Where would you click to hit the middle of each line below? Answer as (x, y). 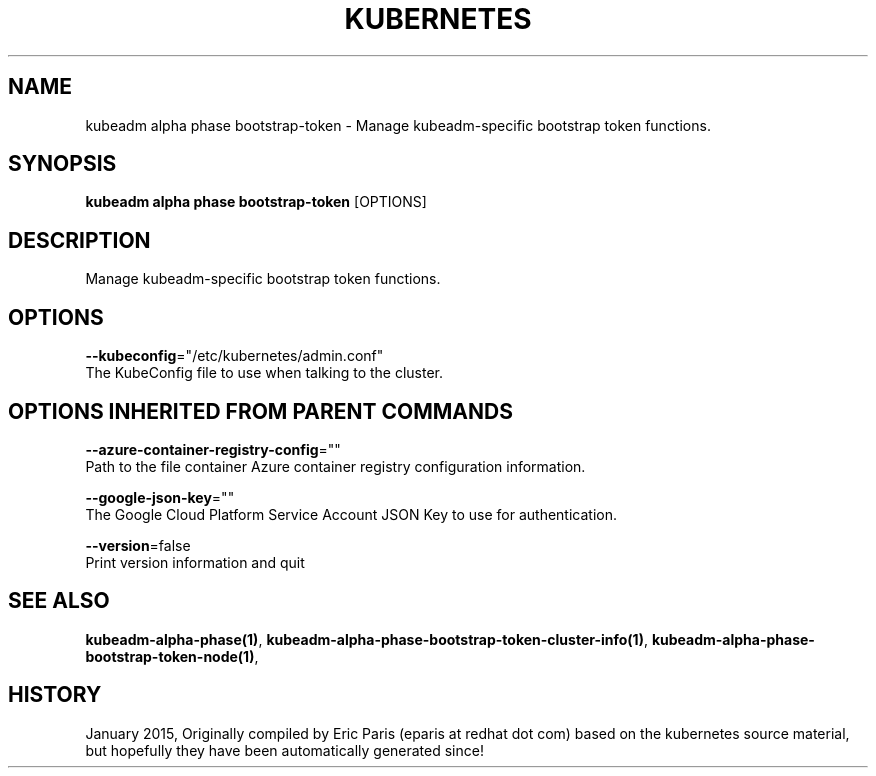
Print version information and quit (195, 562)
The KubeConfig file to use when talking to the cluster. (264, 373)
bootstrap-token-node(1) (170, 656)
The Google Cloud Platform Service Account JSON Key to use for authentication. (351, 514)
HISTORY (55, 695)
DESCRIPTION (79, 240)
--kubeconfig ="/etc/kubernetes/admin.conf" (234, 356)
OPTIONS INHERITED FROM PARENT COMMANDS (260, 411)
